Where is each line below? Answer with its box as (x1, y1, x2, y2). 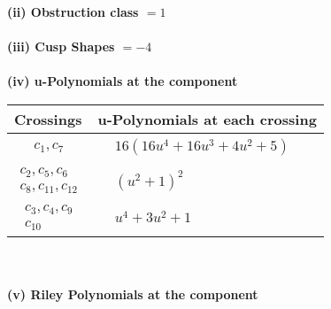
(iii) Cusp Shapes (7, 37, 115, 56)
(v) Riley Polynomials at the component (7, 285, 258, 304)
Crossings (14, 108, 82, 129)
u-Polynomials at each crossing (97, 108, 317, 129)
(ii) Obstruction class (7, 3, 139, 20)
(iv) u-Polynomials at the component (7, 72, 238, 90)
